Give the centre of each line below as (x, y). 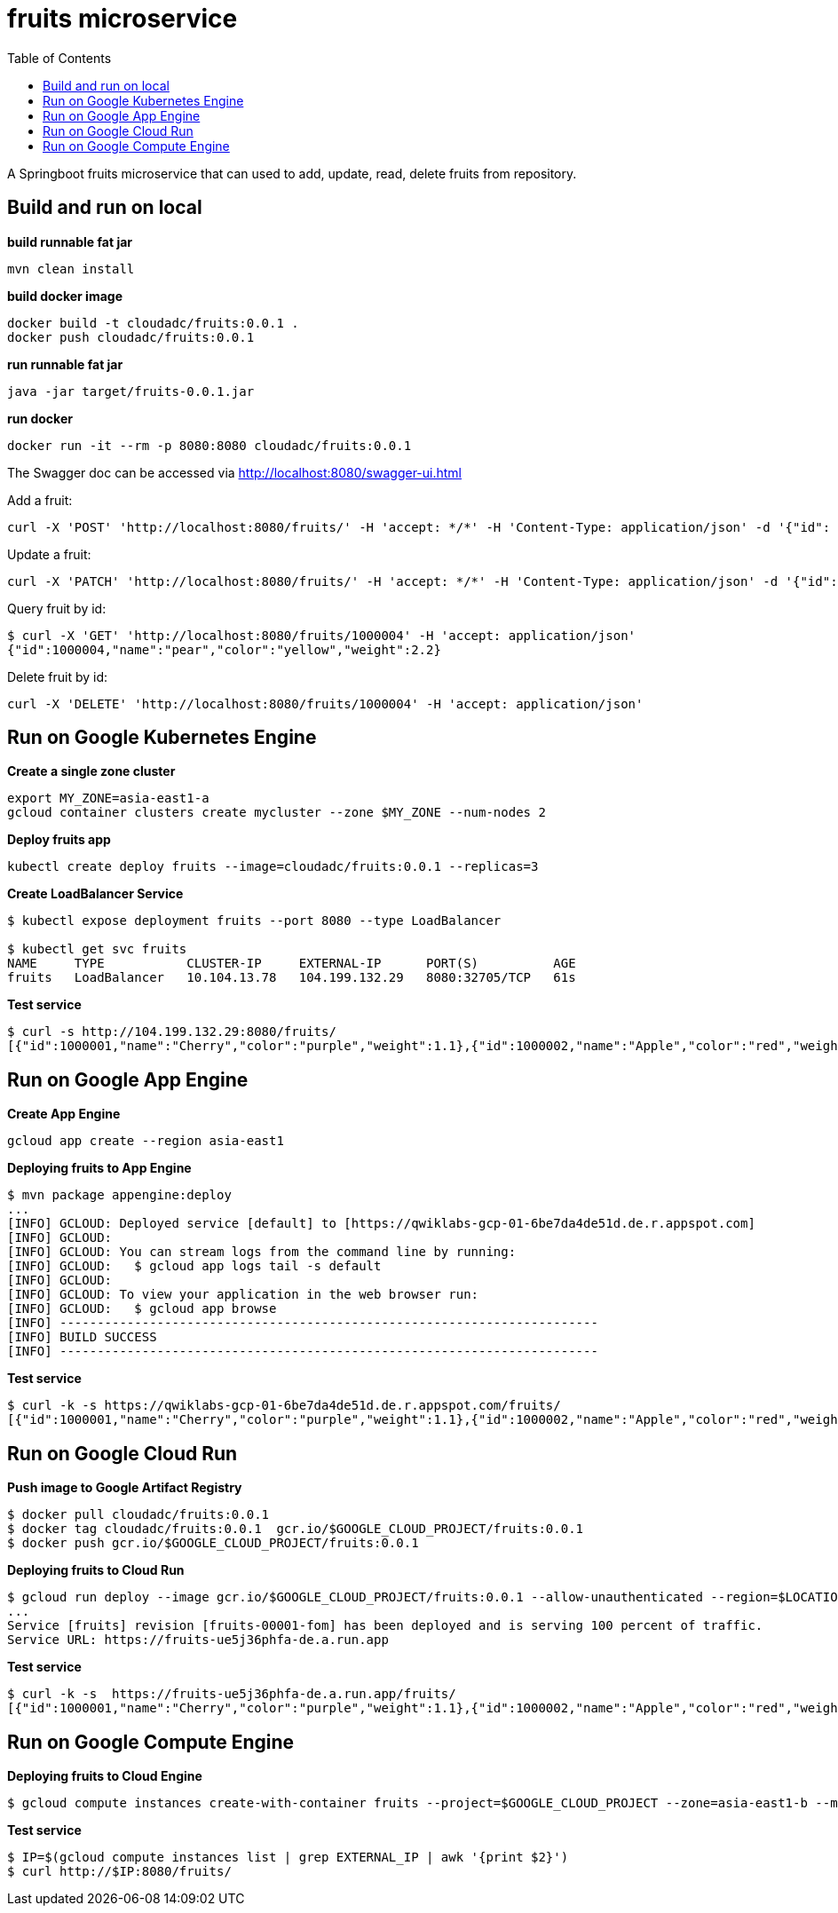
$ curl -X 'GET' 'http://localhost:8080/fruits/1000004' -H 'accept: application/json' (322, 635)
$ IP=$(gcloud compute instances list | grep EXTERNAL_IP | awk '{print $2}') (288, 1857)
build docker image (65, 296)
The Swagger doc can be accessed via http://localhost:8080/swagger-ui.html (235, 472)
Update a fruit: (49, 554)
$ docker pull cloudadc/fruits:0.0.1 (138, 1515)
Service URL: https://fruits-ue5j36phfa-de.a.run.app (198, 1640)
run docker (40, 418)
